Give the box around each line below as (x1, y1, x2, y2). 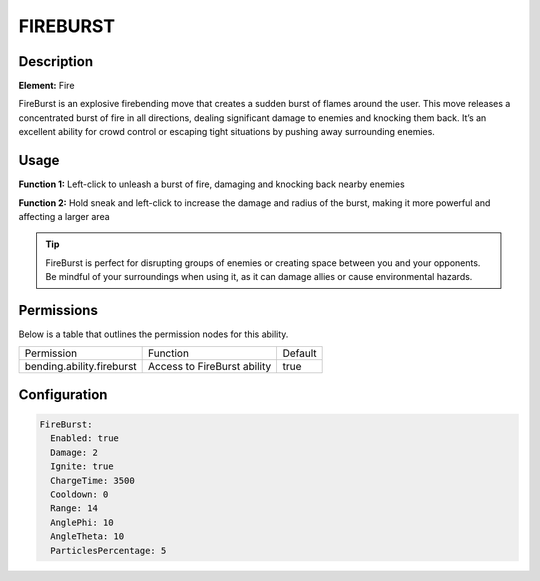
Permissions (18, 301, 99, 319)
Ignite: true (50, 461, 114, 472)
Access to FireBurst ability (148, 360, 272, 374)
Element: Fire (18, 80, 75, 92)
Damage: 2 (50, 446, 99, 458)
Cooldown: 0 (50, 488, 109, 500)
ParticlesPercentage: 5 (50, 545, 167, 556)
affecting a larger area (18, 210, 110, 222)
